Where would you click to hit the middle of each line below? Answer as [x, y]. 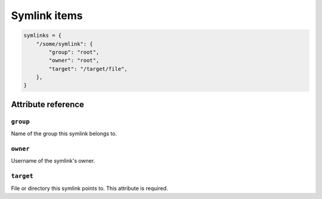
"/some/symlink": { [65, 44]
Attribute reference [48, 104]
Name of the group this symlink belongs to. [64, 133]
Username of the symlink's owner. [53, 161]
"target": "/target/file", [88, 69]
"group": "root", [74, 52]
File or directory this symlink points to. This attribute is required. [89, 188]
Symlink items [47, 15]
